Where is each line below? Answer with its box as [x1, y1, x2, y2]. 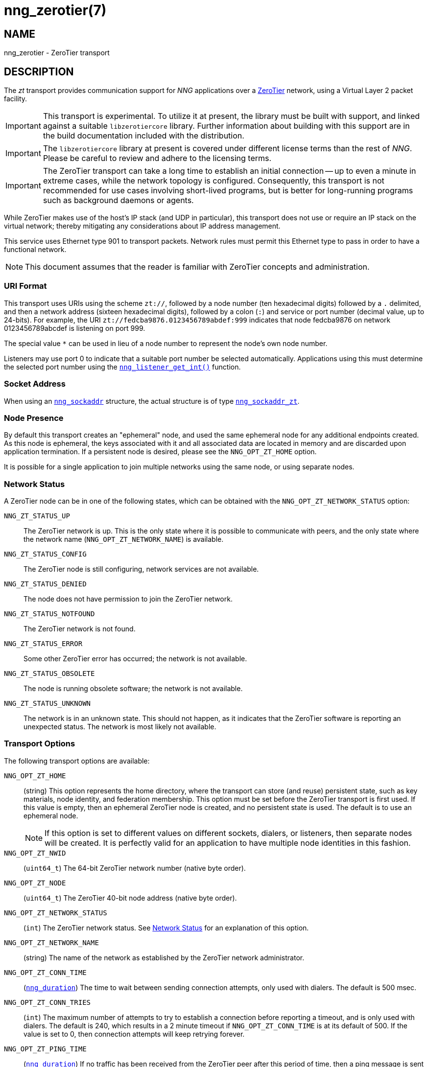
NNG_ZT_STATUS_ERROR [4, 640, 83, 648]
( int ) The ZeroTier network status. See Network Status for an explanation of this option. [24, 923, 309, 932]
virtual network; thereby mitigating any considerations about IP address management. [4, 222, 281, 231]
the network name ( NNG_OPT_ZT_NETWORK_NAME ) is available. [24, 535, 224, 544]
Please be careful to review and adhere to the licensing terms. [43, 153, 272, 163]
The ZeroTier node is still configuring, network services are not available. [24, 565, 259, 574]
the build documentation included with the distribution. [43, 131, 244, 141]
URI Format [4, 281, 47, 291]
